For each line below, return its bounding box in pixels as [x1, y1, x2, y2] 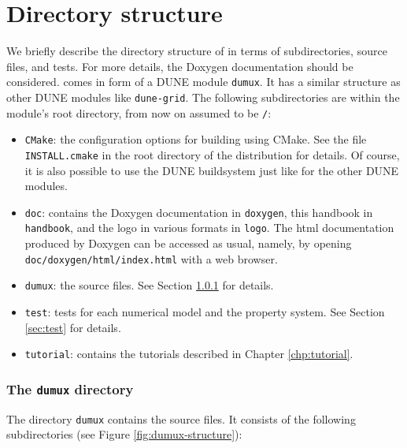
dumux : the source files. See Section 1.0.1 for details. [24, 277, 274, 293]
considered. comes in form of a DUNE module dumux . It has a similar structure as [6, 73, 401, 90]
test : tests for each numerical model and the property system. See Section [24, 304, 385, 319]
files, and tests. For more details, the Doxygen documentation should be [6, 58, 353, 74]
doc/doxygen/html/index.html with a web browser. [24, 250, 278, 267]
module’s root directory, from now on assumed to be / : [6, 104, 272, 121]
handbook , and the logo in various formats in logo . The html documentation [24, 219, 394, 236]
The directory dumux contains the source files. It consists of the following [6, 410, 356, 427]
